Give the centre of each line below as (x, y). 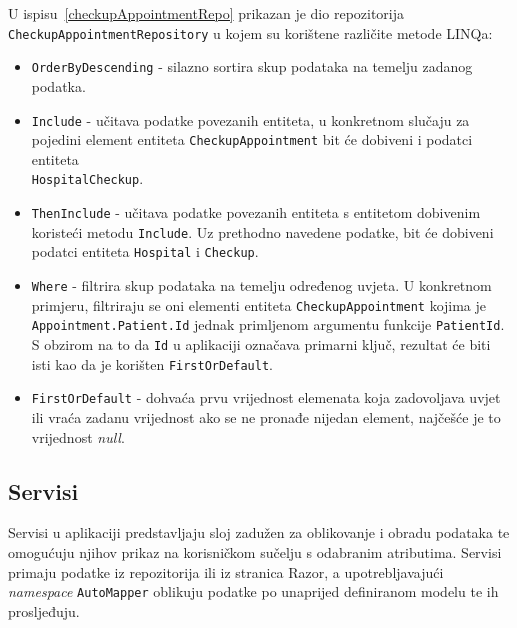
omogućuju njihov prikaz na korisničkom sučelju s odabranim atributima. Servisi (255, 551)
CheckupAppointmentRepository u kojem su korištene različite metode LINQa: (250, 32)
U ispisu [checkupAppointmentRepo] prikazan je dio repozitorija (206, 13)
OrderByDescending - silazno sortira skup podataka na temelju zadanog (252, 66)
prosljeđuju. (44, 610)
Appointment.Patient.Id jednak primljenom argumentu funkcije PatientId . (268, 324)
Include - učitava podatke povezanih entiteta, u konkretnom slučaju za (250, 119)
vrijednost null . (78, 436)
